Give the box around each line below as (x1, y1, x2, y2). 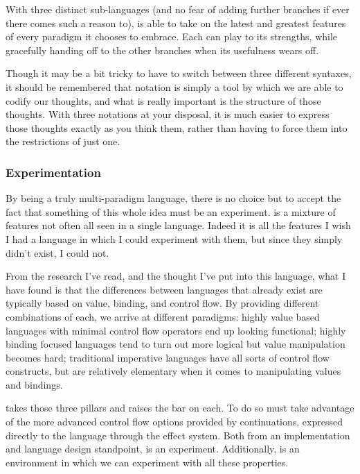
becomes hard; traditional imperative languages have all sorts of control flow (6, 350, 330, 364)
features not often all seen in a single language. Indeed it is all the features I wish (6, 218, 351, 232)
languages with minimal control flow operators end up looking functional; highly (6, 323, 346, 337)
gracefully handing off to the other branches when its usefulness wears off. (6, 42, 319, 57)
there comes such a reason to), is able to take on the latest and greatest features (6, 15, 346, 30)
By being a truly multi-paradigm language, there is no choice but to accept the (6, 191, 341, 205)
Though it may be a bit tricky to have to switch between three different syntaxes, (6, 66, 352, 81)
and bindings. (6, 377, 63, 391)
